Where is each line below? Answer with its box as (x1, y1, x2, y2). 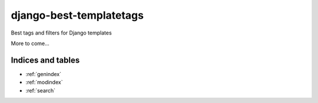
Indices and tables (11, 55, 80, 65)
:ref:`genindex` (25, 70, 62, 77)
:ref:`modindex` (25, 79, 63, 86)
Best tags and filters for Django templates (11, 29, 112, 36)
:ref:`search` (25, 87, 56, 94)
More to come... (11, 40, 49, 47)
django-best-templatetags (11, 9, 144, 22)
